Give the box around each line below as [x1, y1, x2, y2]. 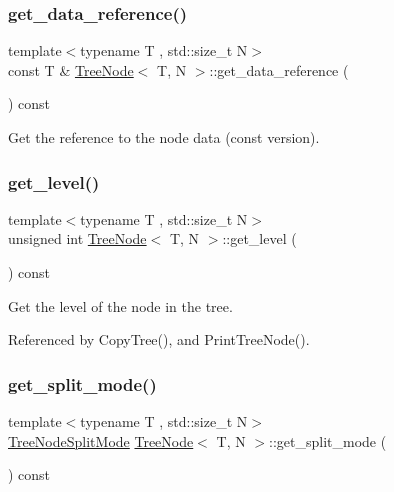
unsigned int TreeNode [8, 228, 147, 249]
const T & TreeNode [8, 59, 134, 80]
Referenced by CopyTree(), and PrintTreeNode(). [8, 329, 310, 350]
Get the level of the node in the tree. [8, 295, 233, 316]
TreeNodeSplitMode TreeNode [8, 430, 194, 451]
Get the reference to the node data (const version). [8, 127, 320, 147]
